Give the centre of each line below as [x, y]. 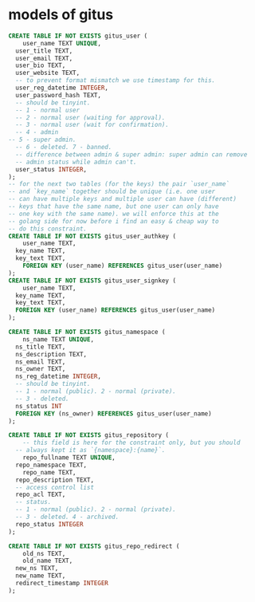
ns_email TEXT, [41, 362]
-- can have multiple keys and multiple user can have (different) [123, 199]
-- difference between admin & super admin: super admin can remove [131, 154]
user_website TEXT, [48, 73]
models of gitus [61, 15]
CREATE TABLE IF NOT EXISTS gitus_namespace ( [87, 332]
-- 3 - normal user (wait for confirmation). [92, 125]
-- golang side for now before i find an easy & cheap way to [114, 221]
